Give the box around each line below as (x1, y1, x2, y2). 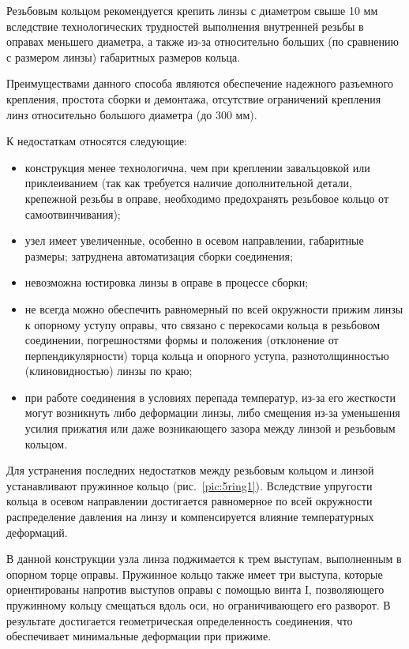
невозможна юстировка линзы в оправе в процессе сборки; (24, 274, 309, 291)
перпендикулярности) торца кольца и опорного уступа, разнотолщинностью (24, 347, 389, 363)
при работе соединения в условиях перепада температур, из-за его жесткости (24, 388, 396, 405)
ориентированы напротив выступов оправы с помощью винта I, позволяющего (6, 581, 385, 598)
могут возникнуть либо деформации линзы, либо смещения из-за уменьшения (24, 404, 400, 421)
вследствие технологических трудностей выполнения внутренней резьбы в (6, 17, 364, 34)
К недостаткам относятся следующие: (6, 133, 188, 149)
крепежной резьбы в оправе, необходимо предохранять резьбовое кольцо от (24, 189, 389, 206)
